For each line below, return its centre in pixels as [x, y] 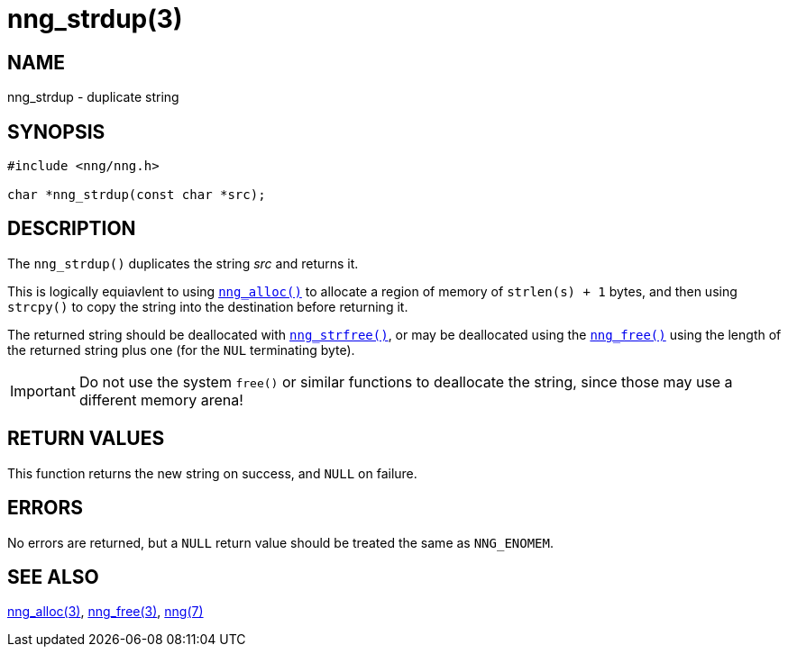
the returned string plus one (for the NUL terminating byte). [181, 350]
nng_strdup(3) [95, 19]
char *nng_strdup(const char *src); [137, 195]
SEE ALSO [53, 577]
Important [43, 391]
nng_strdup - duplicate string [93, 97]
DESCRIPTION [72, 229]
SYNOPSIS [56, 132]
